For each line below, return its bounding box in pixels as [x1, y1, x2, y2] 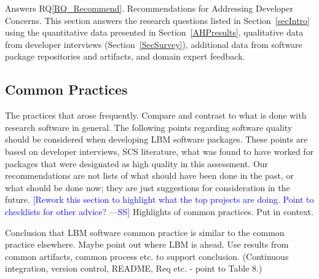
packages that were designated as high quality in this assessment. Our [5, 157, 269, 170]
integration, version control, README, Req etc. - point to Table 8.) [5, 262, 262, 275]
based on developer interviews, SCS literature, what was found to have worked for [5, 144, 314, 157]
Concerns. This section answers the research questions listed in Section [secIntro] [5, 14, 310, 26]
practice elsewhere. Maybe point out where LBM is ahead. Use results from [5, 238, 289, 251]
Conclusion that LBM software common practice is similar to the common [5, 226, 285, 238]
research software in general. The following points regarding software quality [5, 120, 293, 133]
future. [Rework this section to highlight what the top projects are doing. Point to [5, 193, 314, 206]
